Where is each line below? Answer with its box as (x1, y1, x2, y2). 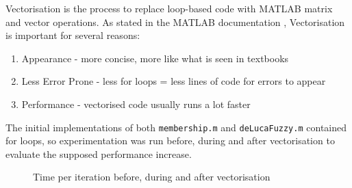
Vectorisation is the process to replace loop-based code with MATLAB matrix (5, 1, 333, 15)
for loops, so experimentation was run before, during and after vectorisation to (5, 133, 335, 148)
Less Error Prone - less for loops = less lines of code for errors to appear (21, 74, 326, 88)
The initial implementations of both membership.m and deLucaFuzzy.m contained (5, 120, 347, 134)
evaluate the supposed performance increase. (5, 146, 192, 161)
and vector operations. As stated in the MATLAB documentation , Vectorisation (5, 14, 345, 29)
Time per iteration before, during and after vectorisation (33, 170, 271, 184)
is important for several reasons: (5, 28, 140, 42)
